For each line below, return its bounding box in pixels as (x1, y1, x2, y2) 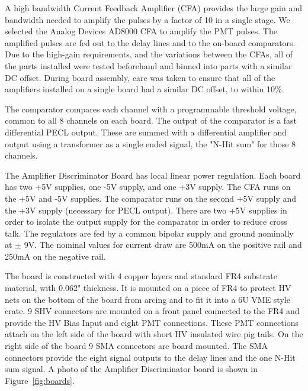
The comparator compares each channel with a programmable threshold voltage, (5, 102, 297, 115)
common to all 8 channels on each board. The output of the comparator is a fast (5, 114, 297, 127)
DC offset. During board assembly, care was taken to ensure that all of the (5, 71, 275, 83)
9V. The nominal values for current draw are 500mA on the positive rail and (24, 238, 302, 251)
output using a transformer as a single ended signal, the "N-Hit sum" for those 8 (5, 137, 296, 150)
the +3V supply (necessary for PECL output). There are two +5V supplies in (5, 203, 287, 216)
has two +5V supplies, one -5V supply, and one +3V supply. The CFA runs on (5, 180, 291, 193)
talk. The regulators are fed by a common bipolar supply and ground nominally (5, 227, 294, 239)
